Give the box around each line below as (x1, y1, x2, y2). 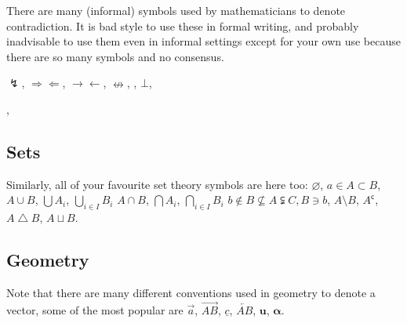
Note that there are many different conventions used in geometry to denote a (6, 284, 376, 300)
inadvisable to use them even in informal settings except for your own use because (6, 33, 401, 49)
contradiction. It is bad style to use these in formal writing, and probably (6, 17, 359, 34)
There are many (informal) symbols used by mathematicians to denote (6, 2, 346, 18)
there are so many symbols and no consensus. (6, 48, 224, 64)
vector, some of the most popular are (6, 301, 184, 318)
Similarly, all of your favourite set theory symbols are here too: (6, 176, 308, 192)
